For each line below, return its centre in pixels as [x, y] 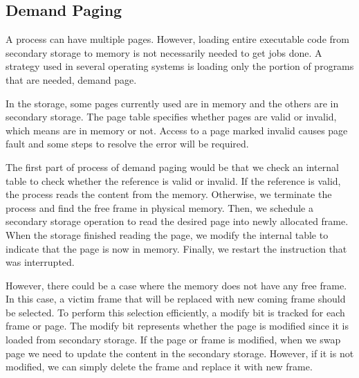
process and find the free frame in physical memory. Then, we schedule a [159, 207]
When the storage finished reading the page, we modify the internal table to [167, 234]
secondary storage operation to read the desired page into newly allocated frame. [177, 221]
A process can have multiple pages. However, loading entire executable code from [177, 39]
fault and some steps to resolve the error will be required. [127, 144]
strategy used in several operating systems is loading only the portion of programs [180, 66]
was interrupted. [40, 262]
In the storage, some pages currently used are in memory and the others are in [172, 103]
